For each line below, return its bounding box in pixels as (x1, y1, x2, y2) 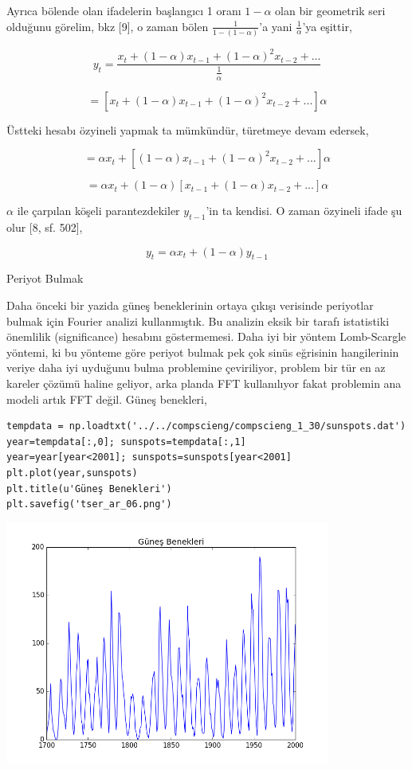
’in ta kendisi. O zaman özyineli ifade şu (206, 202, 402, 219)
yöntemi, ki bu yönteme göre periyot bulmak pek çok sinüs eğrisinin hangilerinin (6, 343, 399, 360)
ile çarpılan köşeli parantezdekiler (17, 202, 180, 219)
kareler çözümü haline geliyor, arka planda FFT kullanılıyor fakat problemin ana (6, 375, 402, 391)
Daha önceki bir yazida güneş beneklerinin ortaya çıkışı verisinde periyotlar (6, 297, 374, 314)
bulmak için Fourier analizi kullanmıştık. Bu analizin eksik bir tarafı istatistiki (6, 312, 390, 329)
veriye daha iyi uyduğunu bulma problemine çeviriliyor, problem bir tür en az (6, 359, 386, 376)
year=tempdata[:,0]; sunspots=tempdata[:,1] (6, 436, 246, 448)
